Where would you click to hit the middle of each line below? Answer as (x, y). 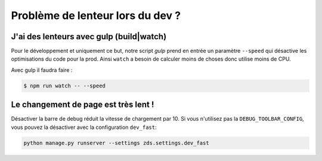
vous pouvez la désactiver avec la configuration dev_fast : (84, 127)
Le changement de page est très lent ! (83, 105)
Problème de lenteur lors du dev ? (96, 15)
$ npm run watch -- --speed (64, 86)
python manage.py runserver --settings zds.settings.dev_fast (116, 143)
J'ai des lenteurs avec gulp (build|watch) (89, 37)
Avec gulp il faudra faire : (42, 70)
